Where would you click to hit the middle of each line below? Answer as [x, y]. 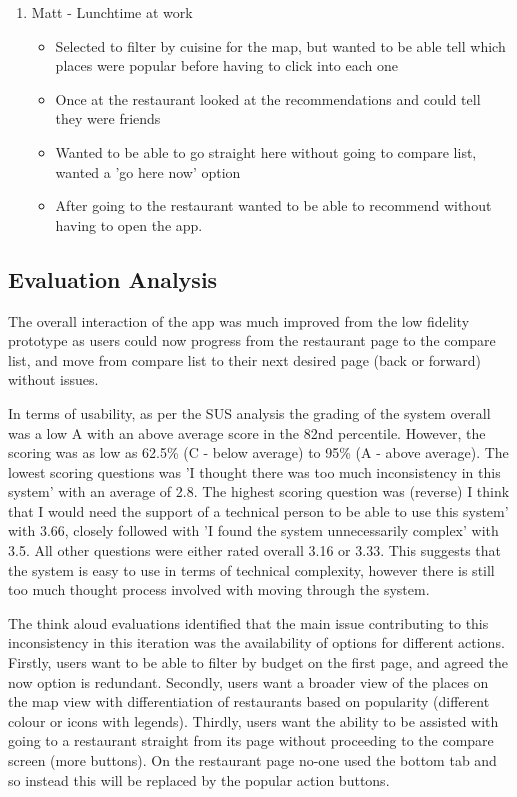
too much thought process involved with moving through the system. [219, 589]
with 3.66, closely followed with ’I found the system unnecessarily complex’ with [253, 530]
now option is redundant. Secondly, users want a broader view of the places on [248, 681]
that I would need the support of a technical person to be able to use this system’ [258, 510]
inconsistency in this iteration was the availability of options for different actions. [256, 642]
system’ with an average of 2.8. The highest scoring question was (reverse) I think [259, 491]
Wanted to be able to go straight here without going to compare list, [266, 151]
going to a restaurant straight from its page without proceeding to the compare [251, 740]
